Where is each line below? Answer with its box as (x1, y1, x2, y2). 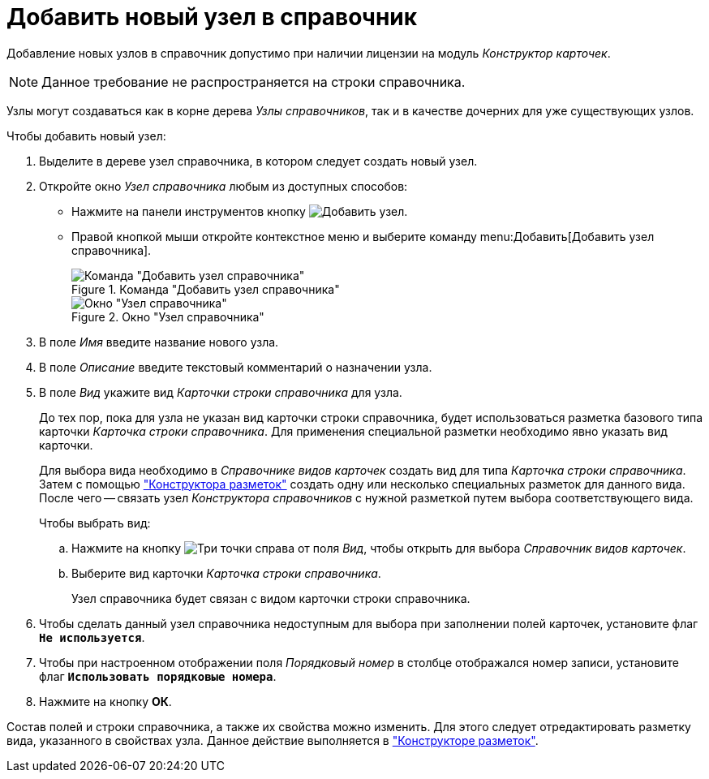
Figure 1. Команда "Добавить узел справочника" (71, 282, 340, 296)
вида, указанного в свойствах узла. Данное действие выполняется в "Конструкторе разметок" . (6, 733, 539, 747)
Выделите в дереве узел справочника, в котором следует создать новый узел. (39, 153, 478, 168)
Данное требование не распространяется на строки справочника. (41, 73, 466, 90)
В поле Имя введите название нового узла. (39, 334, 279, 349)
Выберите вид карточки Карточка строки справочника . (71, 566, 381, 580)
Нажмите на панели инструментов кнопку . (71, 204, 408, 218)
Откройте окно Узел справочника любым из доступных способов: (39, 179, 408, 193)
